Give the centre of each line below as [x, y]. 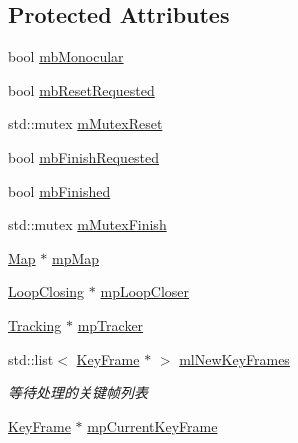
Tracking [35, 324]
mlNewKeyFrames [234, 358]
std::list [31, 358]
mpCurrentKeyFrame [152, 425]
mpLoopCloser [145, 291]
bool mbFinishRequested [84, 156]
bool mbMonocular [66, 56]
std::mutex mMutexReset [85, 123]
